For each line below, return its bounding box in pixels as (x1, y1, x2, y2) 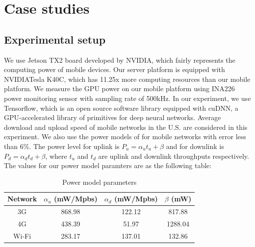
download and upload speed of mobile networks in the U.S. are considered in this (4, 122, 248, 132)
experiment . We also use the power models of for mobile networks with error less (4, 131, 246, 142)
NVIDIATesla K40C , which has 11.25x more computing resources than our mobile (4, 74, 251, 84)
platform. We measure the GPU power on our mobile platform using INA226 (4, 83, 235, 94)
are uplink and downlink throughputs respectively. (98, 150, 249, 161)
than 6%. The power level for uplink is (4, 141, 120, 151)
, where (45, 150, 67, 161)
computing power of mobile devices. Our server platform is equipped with (4, 64, 225, 74)
